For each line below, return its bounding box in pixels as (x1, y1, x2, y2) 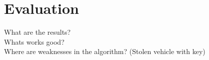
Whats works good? (4, 36, 64, 47)
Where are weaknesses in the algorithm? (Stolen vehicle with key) (4, 46, 205, 57)
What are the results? (4, 27, 71, 37)
